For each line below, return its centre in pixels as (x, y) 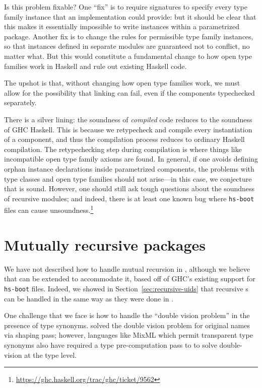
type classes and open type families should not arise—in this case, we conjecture (128, 178)
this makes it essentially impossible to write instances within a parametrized (122, 26)
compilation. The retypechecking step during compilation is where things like (123, 149)
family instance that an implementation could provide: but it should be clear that (130, 16)
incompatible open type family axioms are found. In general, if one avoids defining (131, 159)
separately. (20, 102)
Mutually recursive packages (105, 244)
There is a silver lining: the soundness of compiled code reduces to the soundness (128, 119)
